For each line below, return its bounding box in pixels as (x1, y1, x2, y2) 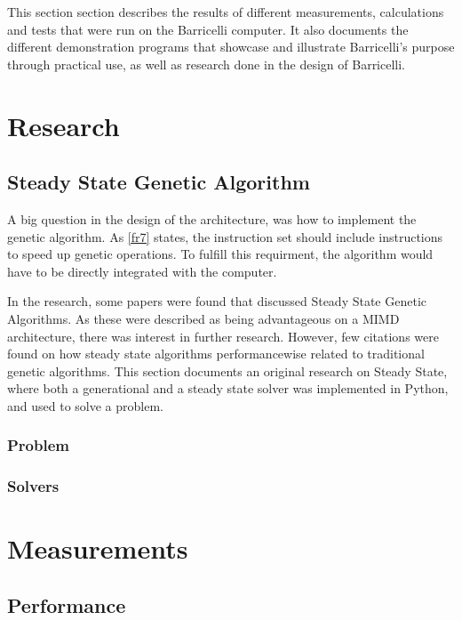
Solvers (7, 475, 60, 497)
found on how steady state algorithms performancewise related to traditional (7, 344, 425, 363)
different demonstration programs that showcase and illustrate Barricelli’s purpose (7, 37, 455, 56)
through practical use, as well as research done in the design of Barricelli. (7, 54, 406, 73)
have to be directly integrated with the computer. (7, 262, 277, 280)
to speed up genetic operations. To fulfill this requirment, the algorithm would (7, 245, 434, 263)
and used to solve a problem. (7, 396, 163, 415)
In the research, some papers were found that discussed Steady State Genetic (7, 292, 427, 310)
